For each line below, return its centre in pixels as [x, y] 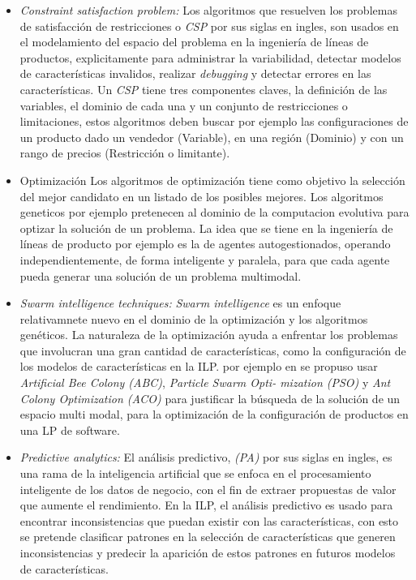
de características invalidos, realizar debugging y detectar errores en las [195, 73]
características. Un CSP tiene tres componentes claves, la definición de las [204, 89]
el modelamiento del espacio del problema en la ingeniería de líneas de [194, 42]
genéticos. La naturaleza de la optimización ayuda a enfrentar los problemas [209, 335]
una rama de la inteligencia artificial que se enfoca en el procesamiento [195, 473]
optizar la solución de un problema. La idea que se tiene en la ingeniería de [206, 228]
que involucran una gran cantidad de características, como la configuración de [213, 350]
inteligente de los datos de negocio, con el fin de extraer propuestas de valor [208, 489]
